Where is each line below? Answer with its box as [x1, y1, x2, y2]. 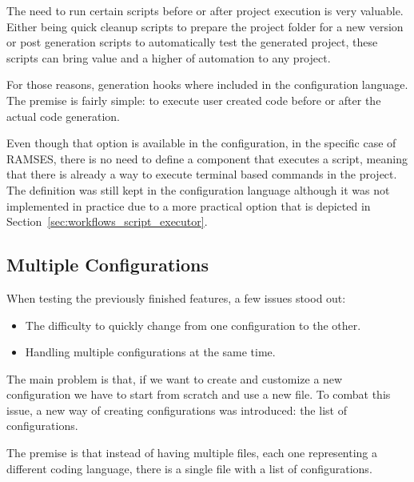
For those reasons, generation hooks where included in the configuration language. [6, 76, 408, 93]
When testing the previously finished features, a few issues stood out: [6, 289, 346, 306]
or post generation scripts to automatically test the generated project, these [6, 34, 378, 50]
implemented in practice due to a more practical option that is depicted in [6, 197, 371, 214]
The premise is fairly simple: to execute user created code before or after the [6, 91, 381, 108]
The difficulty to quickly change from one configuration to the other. [25, 316, 361, 333]
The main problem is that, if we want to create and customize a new [6, 370, 343, 387]
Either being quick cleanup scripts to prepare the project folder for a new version [6, 18, 404, 34]
